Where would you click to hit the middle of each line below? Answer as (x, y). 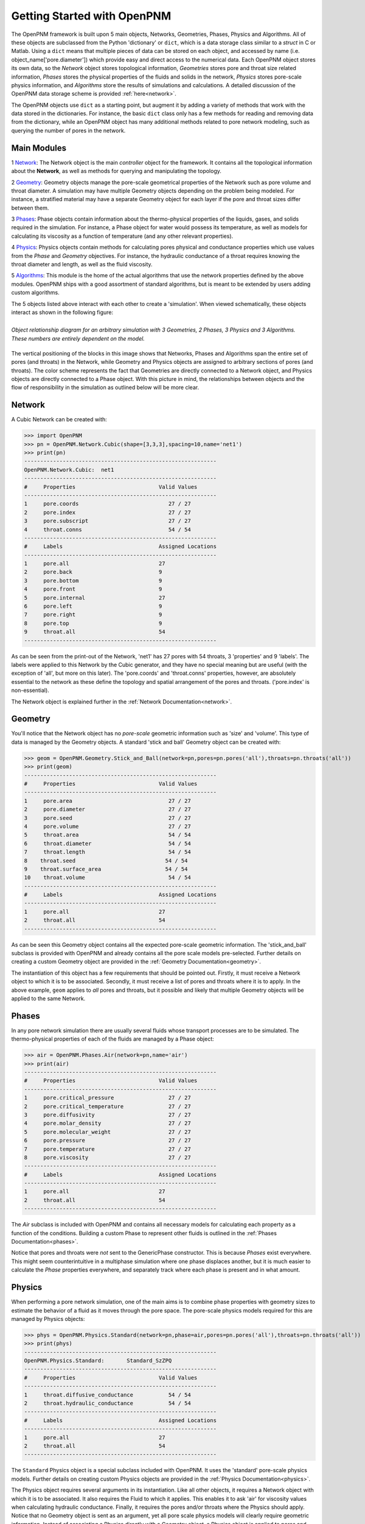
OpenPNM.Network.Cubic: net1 (69, 470)
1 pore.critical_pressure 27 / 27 (107, 1098)
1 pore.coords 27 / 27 (107, 504)
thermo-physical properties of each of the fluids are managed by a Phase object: (113, 1039)
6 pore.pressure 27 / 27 (107, 1141)
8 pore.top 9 (93, 623)
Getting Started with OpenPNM (91, 16)
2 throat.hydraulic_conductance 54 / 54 (107, 1403)
